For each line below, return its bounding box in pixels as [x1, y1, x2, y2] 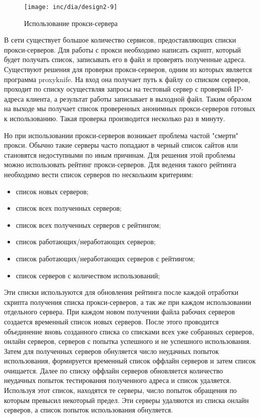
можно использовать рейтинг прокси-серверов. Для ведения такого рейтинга [4, 159, 236, 170]
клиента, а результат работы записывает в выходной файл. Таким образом [26, 93, 252, 104]
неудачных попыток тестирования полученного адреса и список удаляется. [4, 375, 231, 385]
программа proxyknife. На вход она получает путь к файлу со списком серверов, [4, 74, 250, 84]
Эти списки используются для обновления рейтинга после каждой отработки [4, 287, 238, 297]
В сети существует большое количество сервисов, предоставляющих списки [4, 35, 236, 45]
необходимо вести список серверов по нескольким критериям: [4, 169, 193, 179]
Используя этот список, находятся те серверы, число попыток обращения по [4, 385, 237, 395]
